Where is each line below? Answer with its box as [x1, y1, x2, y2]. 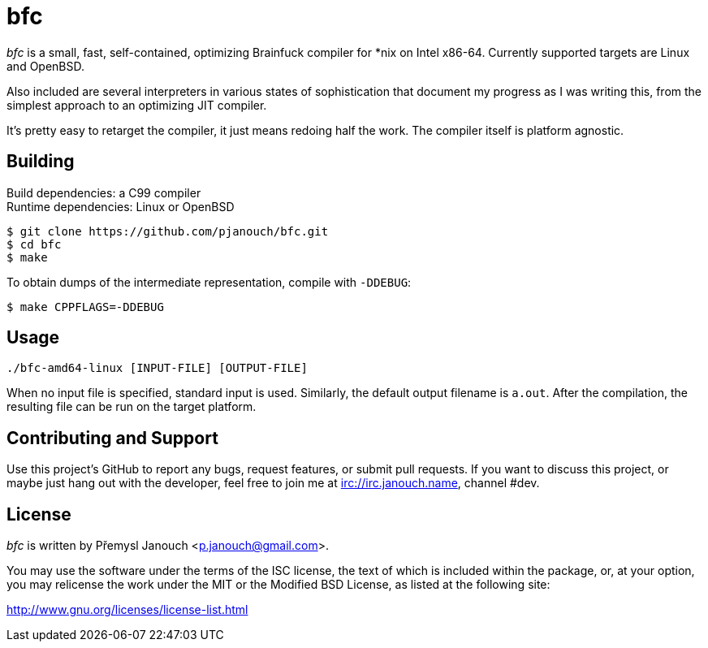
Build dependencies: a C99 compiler [6, 185, 201, 200]
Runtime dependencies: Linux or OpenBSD [6, 199, 235, 214]
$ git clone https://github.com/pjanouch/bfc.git [6, 224, 329, 238]
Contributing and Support [6, 427, 218, 448]
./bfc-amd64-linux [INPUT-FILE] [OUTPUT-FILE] [6, 361, 308, 375]
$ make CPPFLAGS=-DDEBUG [6, 300, 164, 313]
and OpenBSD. [6, 58, 85, 73]
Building [6, 151, 75, 172]
